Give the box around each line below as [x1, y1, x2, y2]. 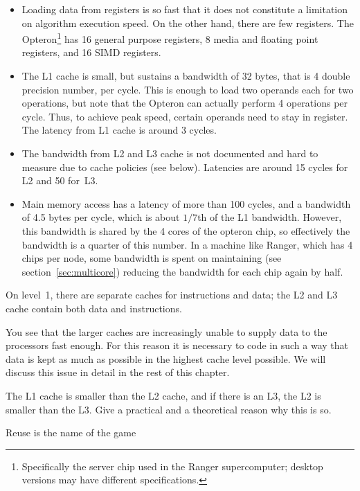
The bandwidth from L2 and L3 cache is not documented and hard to [21, 146, 318, 160]
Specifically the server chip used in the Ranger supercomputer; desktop [21, 458, 323, 473]
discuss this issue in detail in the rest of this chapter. [6, 365, 230, 380]
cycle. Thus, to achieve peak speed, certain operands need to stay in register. [21, 109, 348, 123]
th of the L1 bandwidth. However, [197, 210, 342, 224]
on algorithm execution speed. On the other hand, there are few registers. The [21, 15, 354, 30]
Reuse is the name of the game [6, 425, 136, 440]
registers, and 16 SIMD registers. [21, 45, 161, 60]
